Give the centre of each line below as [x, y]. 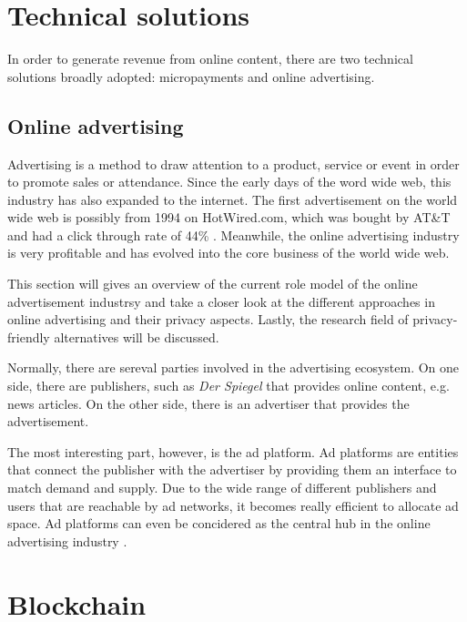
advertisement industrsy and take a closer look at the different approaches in [221, 301]
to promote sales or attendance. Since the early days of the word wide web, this [229, 182]
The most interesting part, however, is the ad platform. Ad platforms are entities [233, 451]
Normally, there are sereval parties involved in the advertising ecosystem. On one [233, 367]
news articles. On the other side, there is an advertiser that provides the [208, 403]
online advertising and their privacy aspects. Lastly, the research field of [208, 319]
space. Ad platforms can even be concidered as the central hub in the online [219, 523]
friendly [29, 336]
